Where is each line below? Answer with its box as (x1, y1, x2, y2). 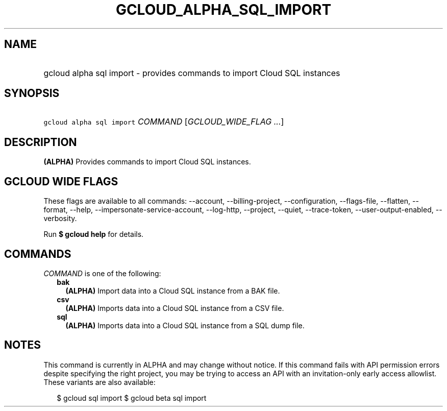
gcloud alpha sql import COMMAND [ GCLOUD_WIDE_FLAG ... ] (43, 116, 284, 127)
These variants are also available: (43, 377, 156, 386)
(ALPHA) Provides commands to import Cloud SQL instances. (43, 157, 251, 166)
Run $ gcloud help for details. (43, 230, 144, 239)
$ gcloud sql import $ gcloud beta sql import (57, 393, 207, 402)
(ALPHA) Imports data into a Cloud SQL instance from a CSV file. (65, 303, 284, 312)
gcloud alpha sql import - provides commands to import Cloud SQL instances (43, 67, 340, 78)
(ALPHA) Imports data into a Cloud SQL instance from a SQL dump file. (65, 321, 305, 330)
